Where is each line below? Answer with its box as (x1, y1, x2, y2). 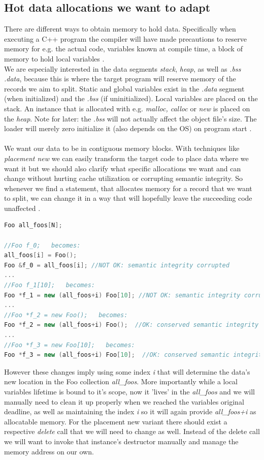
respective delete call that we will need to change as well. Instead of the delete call (4, 426, 260, 437)
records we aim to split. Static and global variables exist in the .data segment (4, 83, 245, 94)
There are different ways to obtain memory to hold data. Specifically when (4, 23, 236, 34)
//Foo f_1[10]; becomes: (4, 282, 95, 289)
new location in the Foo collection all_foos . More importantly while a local (4, 376, 238, 387)
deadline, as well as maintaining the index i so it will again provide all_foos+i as (4, 406, 256, 417)
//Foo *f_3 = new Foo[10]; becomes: (4, 341, 135, 349)
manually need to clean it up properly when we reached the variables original (4, 396, 244, 407)
